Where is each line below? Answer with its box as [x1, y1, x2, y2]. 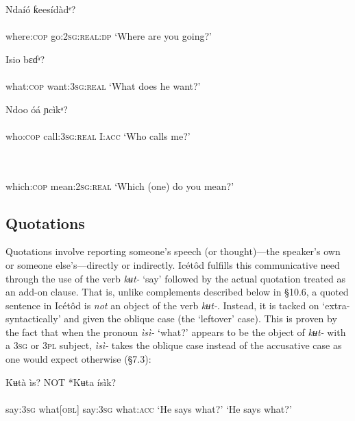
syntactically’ [5, 311, 61, 326]
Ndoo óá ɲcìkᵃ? [5, 101, 68, 116]
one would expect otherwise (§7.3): [5, 352, 151, 366]
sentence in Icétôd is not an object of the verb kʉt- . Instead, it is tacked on [5, 298, 319, 312]
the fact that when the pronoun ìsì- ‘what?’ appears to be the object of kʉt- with [5, 324, 346, 339]
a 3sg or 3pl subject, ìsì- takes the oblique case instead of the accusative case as [5, 338, 342, 352]
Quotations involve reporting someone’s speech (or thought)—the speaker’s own [5, 244, 341, 258]
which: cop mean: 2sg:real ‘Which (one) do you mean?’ [5, 178, 234, 193]
